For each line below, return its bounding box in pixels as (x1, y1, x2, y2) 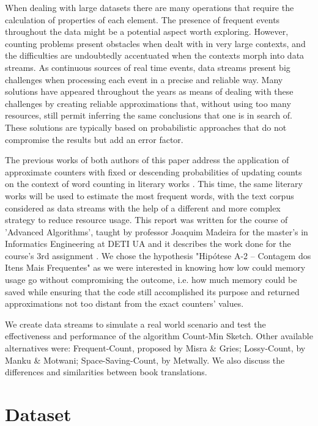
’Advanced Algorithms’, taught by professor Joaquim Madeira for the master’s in (5, 225, 308, 238)
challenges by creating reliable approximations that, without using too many (5, 97, 291, 109)
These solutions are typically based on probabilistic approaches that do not (5, 120, 287, 133)
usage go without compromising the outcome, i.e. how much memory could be (5, 273, 297, 286)
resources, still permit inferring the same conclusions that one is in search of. (5, 109, 292, 122)
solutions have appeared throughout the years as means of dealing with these (5, 85, 294, 98)
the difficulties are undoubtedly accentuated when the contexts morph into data (5, 49, 305, 62)
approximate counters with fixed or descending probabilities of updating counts (5, 165, 302, 178)
